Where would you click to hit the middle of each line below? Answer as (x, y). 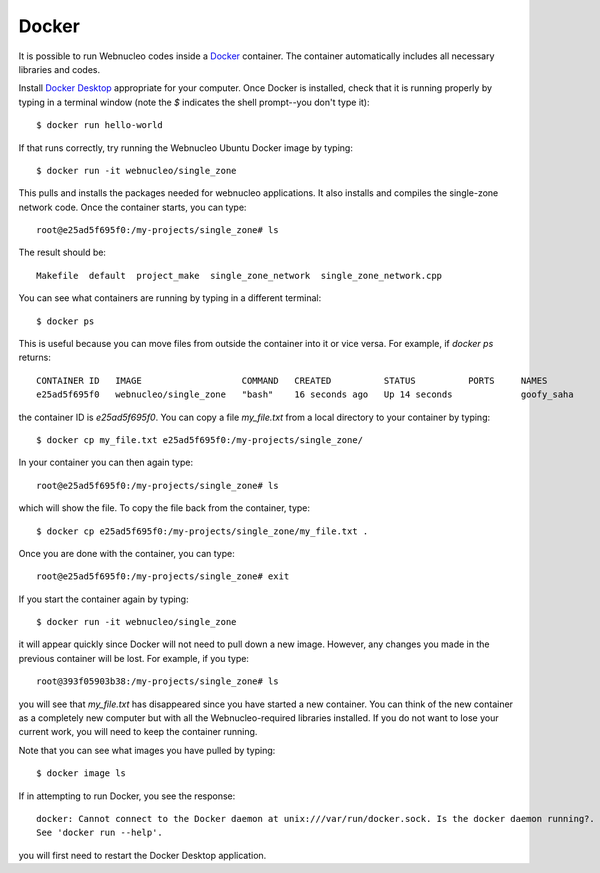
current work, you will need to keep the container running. (138, 732)
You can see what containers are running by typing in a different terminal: (170, 298)
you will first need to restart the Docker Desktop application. (142, 855)
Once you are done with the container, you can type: (126, 553)
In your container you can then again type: (106, 462)
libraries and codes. (59, 69)
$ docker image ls (81, 773)
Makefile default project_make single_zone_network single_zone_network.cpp (239, 275)
